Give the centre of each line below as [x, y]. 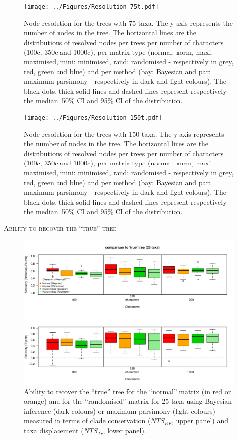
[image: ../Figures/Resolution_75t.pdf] [91, 7]
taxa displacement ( [54, 430]
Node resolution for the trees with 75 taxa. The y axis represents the [128, 23]
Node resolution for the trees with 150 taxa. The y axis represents [124, 134]
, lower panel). [124, 430]
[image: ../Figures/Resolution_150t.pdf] [93, 118]
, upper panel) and [200, 420]
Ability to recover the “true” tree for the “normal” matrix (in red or [127, 391]
